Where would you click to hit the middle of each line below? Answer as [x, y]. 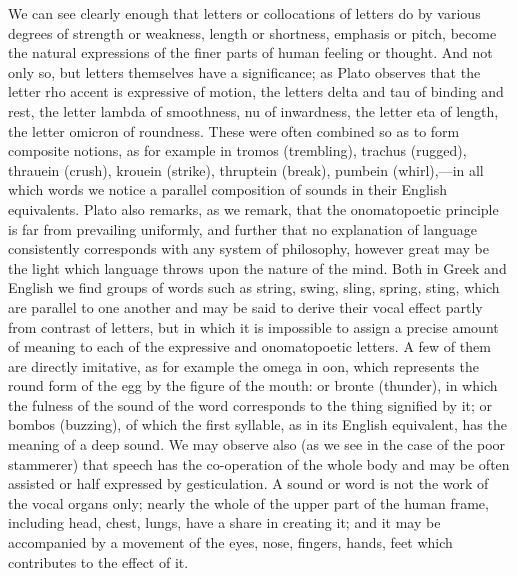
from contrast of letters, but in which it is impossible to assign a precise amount [253, 326]
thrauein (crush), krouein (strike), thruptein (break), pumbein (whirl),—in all [246, 169]
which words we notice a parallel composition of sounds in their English [227, 189]
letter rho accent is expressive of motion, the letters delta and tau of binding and [256, 91]
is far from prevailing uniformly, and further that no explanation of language [243, 228]
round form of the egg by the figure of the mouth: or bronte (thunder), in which [253, 385]
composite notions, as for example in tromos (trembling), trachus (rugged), [237, 150]
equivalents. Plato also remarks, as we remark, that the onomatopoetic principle [253, 208]
